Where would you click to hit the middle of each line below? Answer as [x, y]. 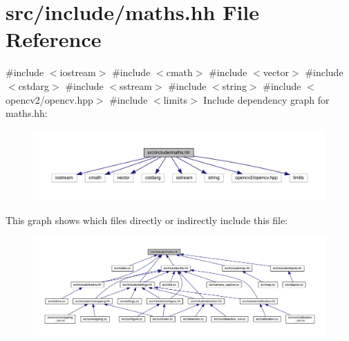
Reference [54, 39]
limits [176, 99]
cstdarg [34, 85]
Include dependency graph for [266, 99]
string [234, 85]
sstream [136, 85]
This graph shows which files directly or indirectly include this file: [147, 220]
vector [276, 72]
